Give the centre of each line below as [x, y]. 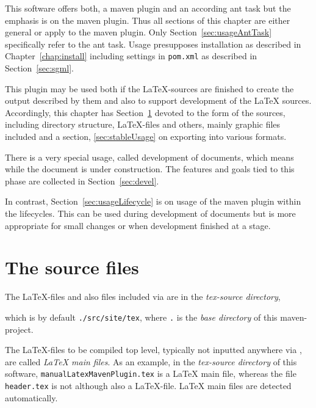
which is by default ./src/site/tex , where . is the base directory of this [141, 317]
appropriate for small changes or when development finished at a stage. [138, 225]
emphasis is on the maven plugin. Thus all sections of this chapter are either [148, 20]
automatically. [31, 397]
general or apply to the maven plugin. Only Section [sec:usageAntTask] [138, 32]
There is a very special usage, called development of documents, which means [149, 157]
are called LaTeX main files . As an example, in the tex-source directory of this [151, 361]
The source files [72, 267]
